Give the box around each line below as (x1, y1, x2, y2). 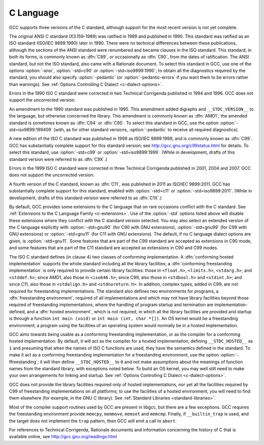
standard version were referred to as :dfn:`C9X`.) (9, 156, 108, 162)
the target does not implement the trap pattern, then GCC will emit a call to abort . (9, 418, 177, 423)
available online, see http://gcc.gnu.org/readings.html (9, 434, 117, 440)
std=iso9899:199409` (9, 127, 53, 133)
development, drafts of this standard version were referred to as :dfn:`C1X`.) (9, 195, 162, 201)
